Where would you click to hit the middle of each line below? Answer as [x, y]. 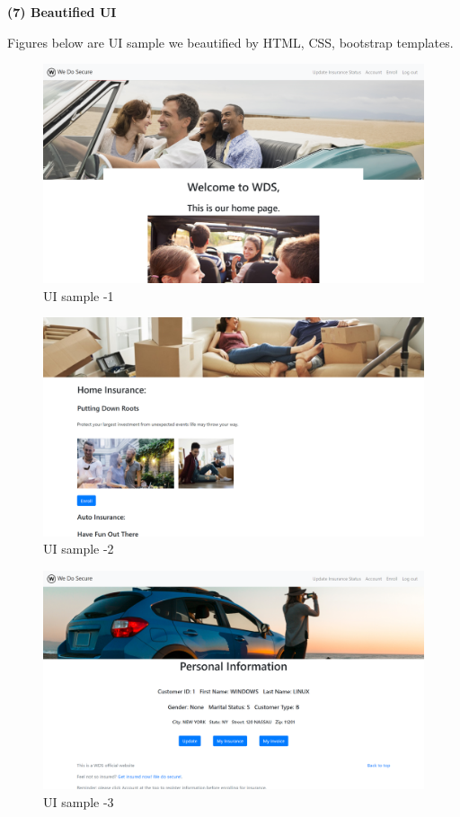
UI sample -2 [79, 549]
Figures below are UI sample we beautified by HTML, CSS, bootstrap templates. [230, 42]
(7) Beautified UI [62, 12]
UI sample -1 [79, 295]
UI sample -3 [79, 801]
